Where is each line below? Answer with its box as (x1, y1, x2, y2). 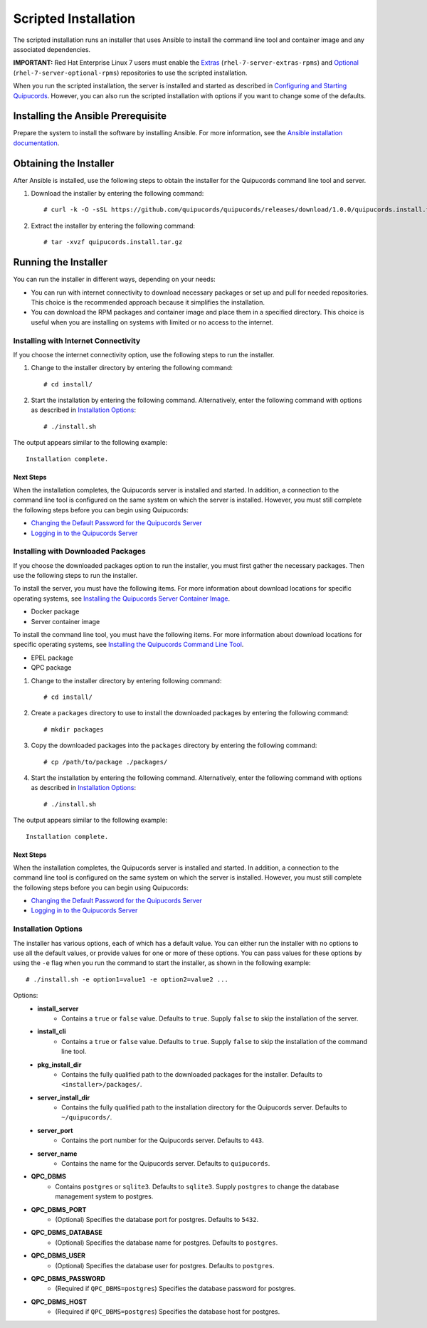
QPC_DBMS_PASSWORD (31, 1274, 106, 1282)
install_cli (37, 1027, 67, 1035)
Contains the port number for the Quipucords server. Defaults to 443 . (61, 1136, 264, 1145)
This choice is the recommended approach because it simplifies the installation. (31, 297, 265, 306)
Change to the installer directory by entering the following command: (31, 364, 233, 372)
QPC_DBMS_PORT (31, 1205, 87, 1213)
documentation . (13, 139, 60, 147)
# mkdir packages (43, 725, 104, 733)
